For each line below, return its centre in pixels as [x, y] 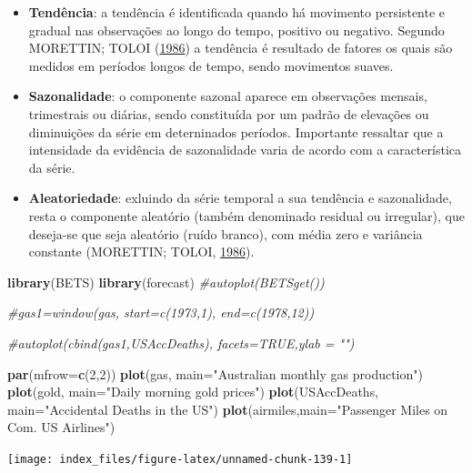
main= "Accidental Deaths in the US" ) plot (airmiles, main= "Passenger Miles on [228, 409]
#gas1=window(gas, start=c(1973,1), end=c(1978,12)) [161, 312]
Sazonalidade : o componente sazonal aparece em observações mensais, [228, 96]
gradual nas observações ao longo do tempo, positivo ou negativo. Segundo [236, 30]
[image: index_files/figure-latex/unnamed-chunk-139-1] [180, 459]
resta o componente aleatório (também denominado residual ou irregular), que [246, 215]
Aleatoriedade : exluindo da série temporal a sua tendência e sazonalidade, [240, 198]
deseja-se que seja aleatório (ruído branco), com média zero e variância [226, 233]
